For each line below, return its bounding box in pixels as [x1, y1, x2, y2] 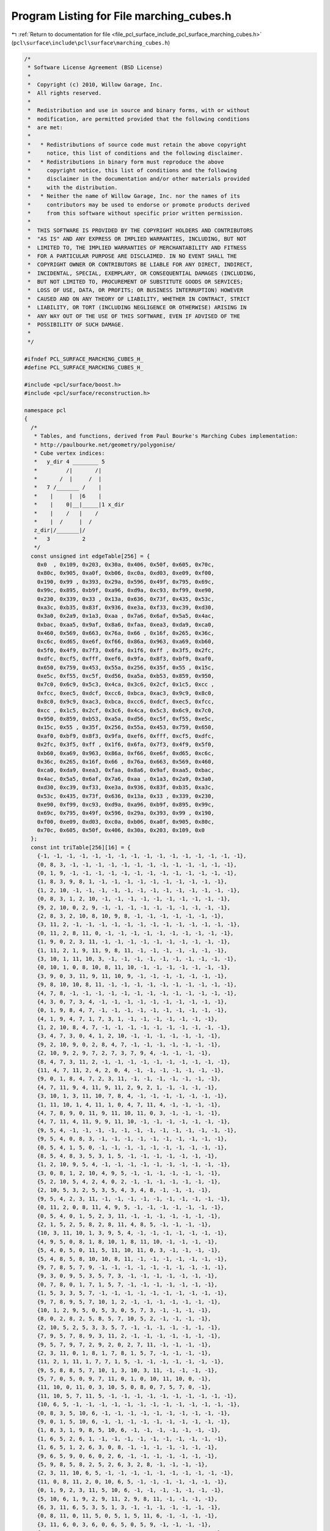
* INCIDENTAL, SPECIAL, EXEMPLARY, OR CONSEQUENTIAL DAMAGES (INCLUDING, [28, 269, 257, 277]
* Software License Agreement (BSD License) [28, 64, 163, 71]
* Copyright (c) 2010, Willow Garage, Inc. [28, 81, 163, 88]
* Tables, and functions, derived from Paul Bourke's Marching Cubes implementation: [34, 432, 299, 440]
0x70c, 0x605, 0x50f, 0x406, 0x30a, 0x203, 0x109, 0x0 [37, 827, 205, 834]
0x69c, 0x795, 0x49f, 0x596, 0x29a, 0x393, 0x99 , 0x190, [37, 810, 215, 817]
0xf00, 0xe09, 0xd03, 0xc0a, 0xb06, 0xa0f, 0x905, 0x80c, [37, 818, 215, 825]
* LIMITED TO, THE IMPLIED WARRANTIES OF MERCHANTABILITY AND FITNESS [28, 244, 247, 251]
